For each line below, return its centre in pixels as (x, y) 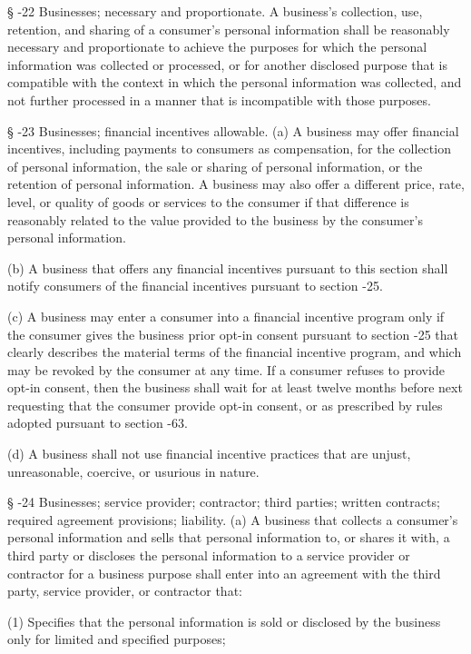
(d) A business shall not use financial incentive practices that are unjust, (209, 454)
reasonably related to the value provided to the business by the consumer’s (215, 219)
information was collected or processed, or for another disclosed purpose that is (227, 64)
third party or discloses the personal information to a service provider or (209, 555)
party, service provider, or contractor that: (125, 591)
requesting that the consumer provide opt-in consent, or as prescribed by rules (225, 405)
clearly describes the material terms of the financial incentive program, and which (235, 352)
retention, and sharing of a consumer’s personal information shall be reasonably (229, 29)
